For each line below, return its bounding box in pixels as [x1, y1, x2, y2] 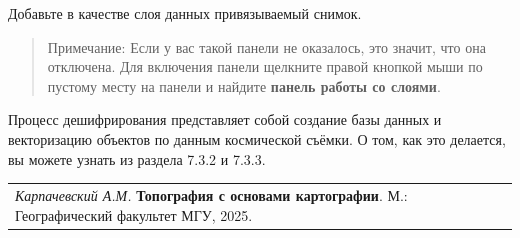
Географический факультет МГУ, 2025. [15, 204, 253, 225]
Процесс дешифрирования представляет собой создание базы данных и [8, 109, 442, 130]
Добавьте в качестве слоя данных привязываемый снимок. [8, 3, 362, 23]
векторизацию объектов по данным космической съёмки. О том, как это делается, [8, 128, 506, 149]
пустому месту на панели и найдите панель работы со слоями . [47, 75, 441, 96]
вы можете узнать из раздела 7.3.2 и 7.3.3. [8, 148, 266, 169]
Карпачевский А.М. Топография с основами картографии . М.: [15, 184, 408, 205]
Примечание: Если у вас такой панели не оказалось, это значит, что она [47, 36, 486, 57]
